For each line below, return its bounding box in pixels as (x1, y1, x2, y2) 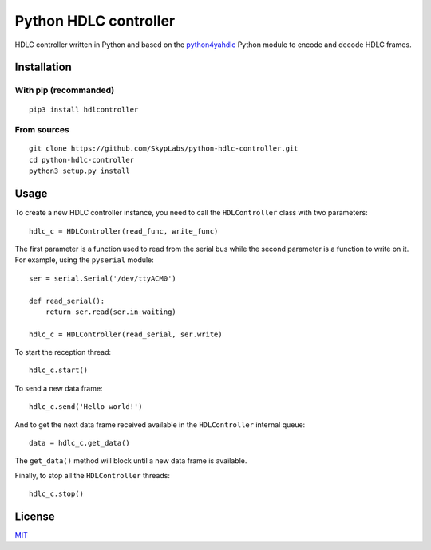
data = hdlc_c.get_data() (29, 438, 131, 448)
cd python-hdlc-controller (29, 155, 135, 164)
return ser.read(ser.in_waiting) (45, 307, 177, 316)
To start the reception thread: (14, 348, 112, 357)
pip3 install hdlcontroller (29, 104, 139, 114)
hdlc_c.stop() (29, 489, 84, 498)
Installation (14, 61, 72, 74)
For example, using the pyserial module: (14, 255, 155, 265)
